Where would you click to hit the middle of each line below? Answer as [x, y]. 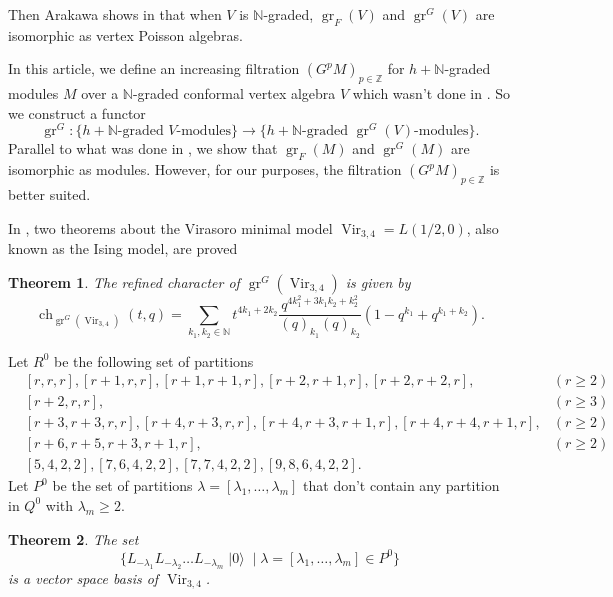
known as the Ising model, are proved [123, 248]
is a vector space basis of [83, 578]
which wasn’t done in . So [431, 93]
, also [482, 227]
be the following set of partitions [154, 360]
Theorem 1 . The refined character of [124, 281]
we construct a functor [77, 112]
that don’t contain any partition [401, 485]
